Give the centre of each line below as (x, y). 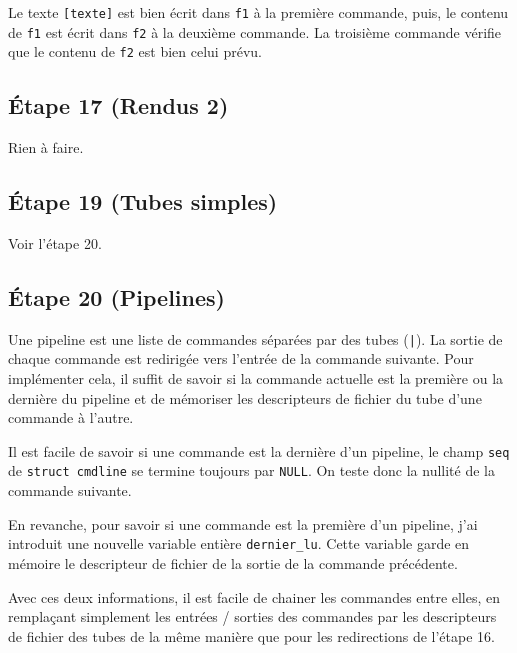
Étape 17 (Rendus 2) (118, 105)
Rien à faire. (46, 147)
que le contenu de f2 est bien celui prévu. (135, 51)
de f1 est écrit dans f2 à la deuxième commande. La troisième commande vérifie (255, 31)
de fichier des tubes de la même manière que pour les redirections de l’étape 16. (251, 635)
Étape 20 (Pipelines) (116, 296)
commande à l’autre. (71, 417)
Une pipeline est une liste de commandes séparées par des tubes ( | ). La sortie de (255, 338)
